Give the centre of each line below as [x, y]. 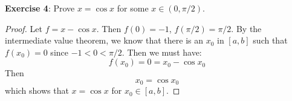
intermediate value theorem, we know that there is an [104, 40]
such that [270, 40]
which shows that [37, 90]
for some [133, 8]
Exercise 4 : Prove [40, 8]
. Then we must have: [162, 52]
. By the [246, 28]
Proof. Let [24, 28]
